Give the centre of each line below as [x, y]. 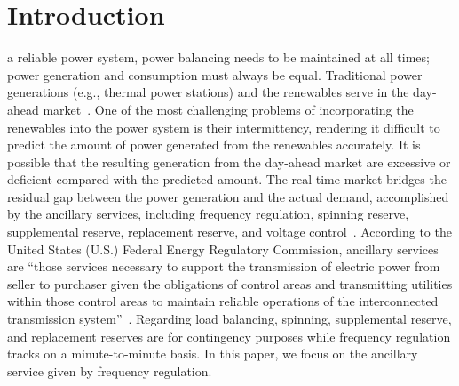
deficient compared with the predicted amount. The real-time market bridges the [227, 179]
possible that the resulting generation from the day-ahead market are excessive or [229, 161]
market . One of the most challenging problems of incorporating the [228, 109]
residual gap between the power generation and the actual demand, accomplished [228, 196]
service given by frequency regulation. [110, 370]
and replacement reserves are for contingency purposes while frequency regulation [229, 336]
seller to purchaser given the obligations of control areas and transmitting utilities [230, 283]
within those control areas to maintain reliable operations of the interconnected [223, 301]
